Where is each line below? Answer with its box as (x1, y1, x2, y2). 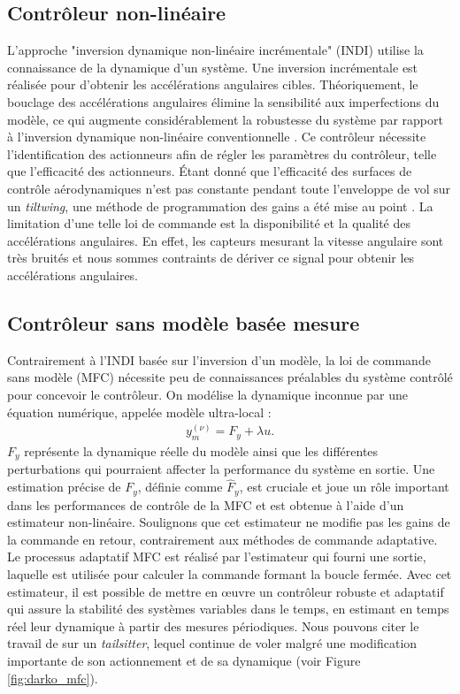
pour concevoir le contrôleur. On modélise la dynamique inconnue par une (7, 385, 408, 403)
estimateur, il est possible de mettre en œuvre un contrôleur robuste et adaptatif (7, 582, 444, 600)
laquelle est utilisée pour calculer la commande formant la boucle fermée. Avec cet (7, 565, 452, 583)
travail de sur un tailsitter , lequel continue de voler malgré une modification (7, 634, 418, 652)
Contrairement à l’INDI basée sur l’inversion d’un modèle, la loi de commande (7, 350, 431, 369)
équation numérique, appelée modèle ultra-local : (7, 402, 272, 421)
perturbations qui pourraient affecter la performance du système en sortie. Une (7, 460, 435, 478)
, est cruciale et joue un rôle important (239, 477, 449, 496)
